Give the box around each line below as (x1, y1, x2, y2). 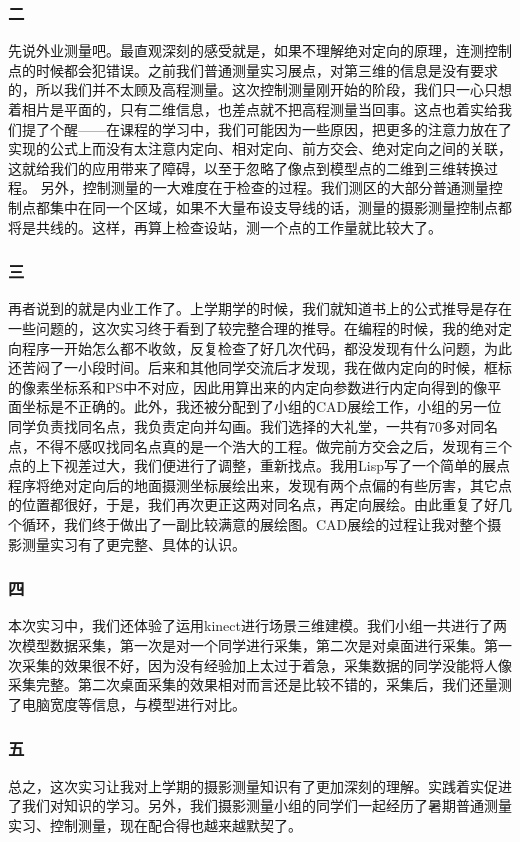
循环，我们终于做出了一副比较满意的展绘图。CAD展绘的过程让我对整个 (21, 513, 488, 534)
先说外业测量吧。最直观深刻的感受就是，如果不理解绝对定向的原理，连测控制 (8, 40, 512, 61)
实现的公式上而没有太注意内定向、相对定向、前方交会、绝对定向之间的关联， (8, 138, 512, 159)
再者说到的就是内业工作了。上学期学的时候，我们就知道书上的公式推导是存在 (8, 298, 512, 319)
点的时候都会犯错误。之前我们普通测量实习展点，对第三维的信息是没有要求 (8, 59, 498, 80)
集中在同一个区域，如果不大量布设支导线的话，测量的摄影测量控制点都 (49, 196, 512, 217)
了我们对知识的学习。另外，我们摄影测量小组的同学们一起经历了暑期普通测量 (8, 795, 512, 816)
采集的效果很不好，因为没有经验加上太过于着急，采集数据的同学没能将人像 (21, 654, 512, 675)
